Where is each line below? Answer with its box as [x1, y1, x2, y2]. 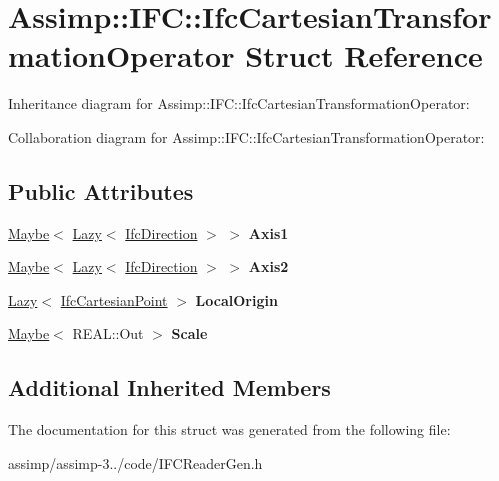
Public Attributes [8, 175, 194, 206]
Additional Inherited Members [8, 372, 331, 403]
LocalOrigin [195, 289, 278, 310]
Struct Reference [245, 35, 483, 76]
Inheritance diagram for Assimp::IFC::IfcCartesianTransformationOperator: [8, 93, 470, 114]
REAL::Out [72, 323, 144, 344]
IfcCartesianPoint [60, 289, 168, 310]
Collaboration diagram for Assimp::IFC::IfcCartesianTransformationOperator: [8, 126, 485, 147]
